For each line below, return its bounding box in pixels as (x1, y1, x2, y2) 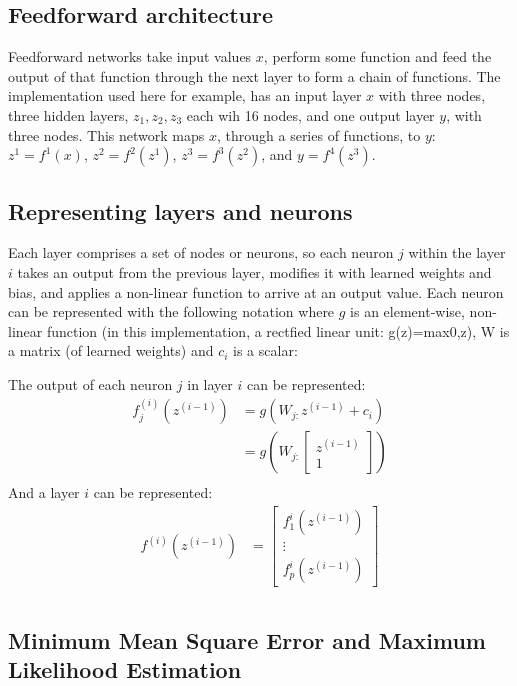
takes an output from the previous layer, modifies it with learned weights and (17, 261, 492, 282)
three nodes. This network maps (8, 124, 205, 145)
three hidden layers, (8, 104, 129, 125)
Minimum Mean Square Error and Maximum (8, 624, 486, 655)
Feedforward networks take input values (8, 46, 252, 67)
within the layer (408, 242, 506, 263)
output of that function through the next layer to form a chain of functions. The (8, 65, 501, 86)
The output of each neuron (8, 373, 173, 394)
